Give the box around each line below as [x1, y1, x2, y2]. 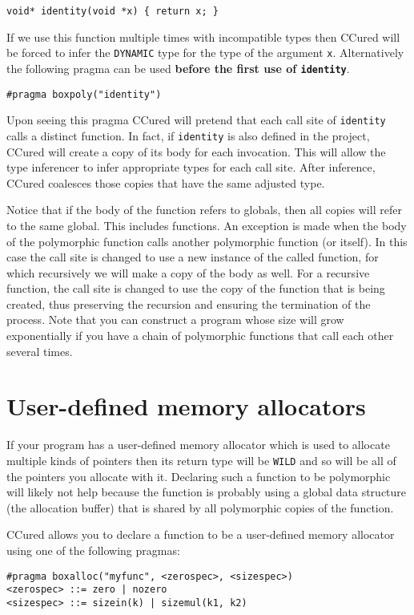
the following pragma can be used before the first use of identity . [6, 59, 350, 76]
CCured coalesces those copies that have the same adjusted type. [6, 174, 325, 191]
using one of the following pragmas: [6, 542, 180, 558]
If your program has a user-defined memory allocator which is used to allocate [6, 436, 390, 453]
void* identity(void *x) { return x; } [6, 6, 219, 17]
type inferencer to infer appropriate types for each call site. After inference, [6, 159, 376, 176]
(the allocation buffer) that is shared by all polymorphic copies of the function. [6, 499, 394, 516]
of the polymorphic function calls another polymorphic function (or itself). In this [6, 233, 408, 249]
